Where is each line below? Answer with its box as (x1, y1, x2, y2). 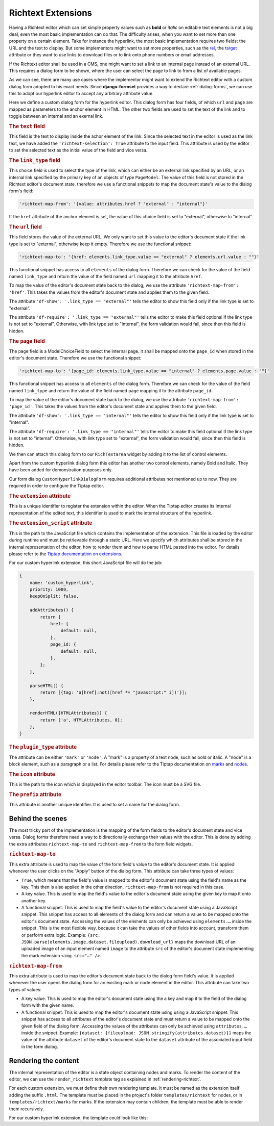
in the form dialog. (21, 1044, 58, 1049)
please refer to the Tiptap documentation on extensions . (9, 551, 122, 557)
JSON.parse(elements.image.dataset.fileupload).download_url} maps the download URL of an (21, 939, 236, 945)
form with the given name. (21, 1002, 74, 1008)
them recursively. (9, 1106, 44, 1112)
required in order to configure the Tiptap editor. (9, 483, 105, 489)
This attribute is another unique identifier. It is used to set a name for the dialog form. (9, 802, 181, 808)
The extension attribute (9, 493, 71, 500)
